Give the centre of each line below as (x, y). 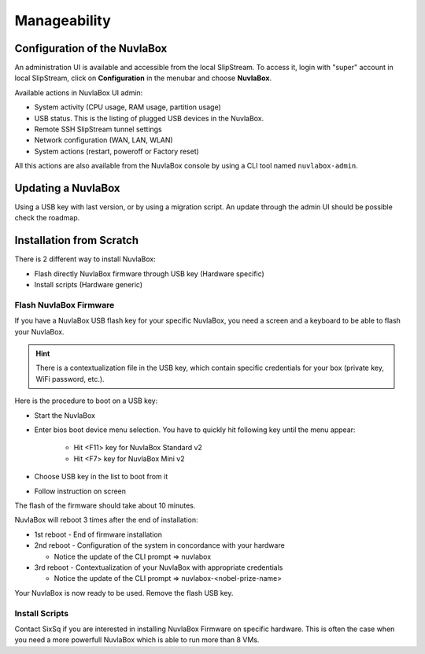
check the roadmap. (47, 218)
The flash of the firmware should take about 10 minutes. (105, 505)
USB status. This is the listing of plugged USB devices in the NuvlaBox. (149, 118)
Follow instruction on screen (80, 491)
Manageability (63, 20)
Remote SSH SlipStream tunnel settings (98, 129)
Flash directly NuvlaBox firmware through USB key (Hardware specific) (150, 273)
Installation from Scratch (77, 240)
